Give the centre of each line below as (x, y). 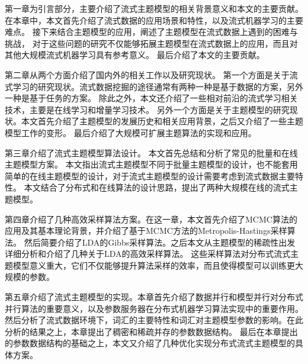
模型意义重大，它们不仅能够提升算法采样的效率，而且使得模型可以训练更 (154, 265)
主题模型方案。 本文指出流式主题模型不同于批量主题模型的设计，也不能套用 (151, 164)
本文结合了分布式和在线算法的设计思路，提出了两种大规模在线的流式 (157, 187)
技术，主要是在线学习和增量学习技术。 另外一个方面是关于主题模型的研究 (147, 109)
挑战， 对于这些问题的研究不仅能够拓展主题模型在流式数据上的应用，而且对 (151, 43)
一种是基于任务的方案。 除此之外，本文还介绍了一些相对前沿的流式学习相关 (151, 98)
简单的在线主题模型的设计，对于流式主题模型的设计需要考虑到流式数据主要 (150, 175)
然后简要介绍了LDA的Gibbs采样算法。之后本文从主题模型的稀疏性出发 (160, 242)
